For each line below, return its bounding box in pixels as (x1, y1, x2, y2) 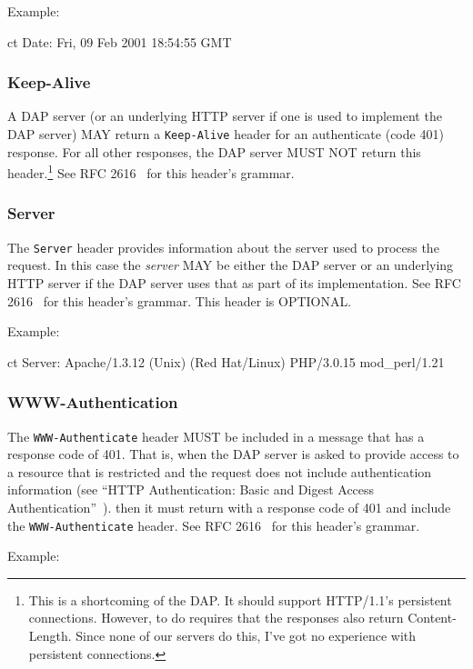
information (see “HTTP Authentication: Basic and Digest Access (7, 480, 375, 499)
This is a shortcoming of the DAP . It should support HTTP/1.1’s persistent (28, 590, 452, 609)
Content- (408, 608, 457, 627)
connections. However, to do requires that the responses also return (28, 608, 404, 627)
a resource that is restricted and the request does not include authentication (7, 462, 432, 481)
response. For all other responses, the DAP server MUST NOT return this (7, 142, 421, 161)
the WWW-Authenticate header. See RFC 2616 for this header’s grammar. (7, 515, 420, 534)
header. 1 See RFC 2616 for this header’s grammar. (7, 161, 295, 182)
